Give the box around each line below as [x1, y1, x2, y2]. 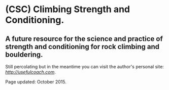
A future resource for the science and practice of [5, 34, 163, 43]
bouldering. [5, 50, 43, 59]
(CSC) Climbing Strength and [5, 4, 130, 15]
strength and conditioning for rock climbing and [5, 42, 160, 51]
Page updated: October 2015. [5, 79, 67, 84]
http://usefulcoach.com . [5, 69, 56, 75]
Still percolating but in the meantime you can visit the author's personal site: [5, 64, 164, 69]
